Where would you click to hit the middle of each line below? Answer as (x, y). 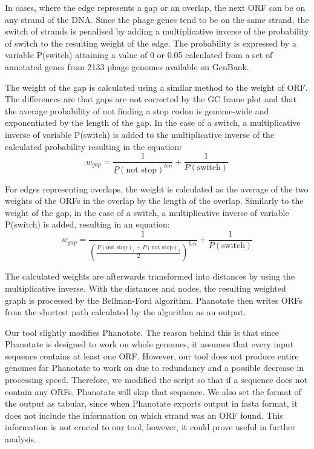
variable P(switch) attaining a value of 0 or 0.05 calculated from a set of (139, 55)
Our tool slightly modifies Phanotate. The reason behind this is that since (142, 332)
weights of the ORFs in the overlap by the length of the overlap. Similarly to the (154, 201)
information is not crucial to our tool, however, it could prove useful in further (150, 427)
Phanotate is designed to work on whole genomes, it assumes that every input (149, 344)
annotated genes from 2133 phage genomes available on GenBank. (127, 66)
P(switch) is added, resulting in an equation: (87, 224)
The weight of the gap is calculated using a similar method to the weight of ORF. (156, 87)
